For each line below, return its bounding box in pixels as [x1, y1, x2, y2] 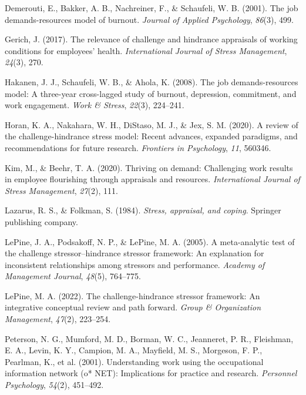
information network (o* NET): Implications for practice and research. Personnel [5, 367, 297, 379]
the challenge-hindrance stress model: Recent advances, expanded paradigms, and [5, 130, 298, 142]
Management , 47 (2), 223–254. [5, 313, 111, 325]
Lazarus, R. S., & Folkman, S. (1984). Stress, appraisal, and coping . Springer [5, 204, 281, 216]
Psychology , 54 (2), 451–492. [5, 379, 104, 391]
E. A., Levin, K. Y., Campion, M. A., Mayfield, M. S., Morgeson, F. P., [5, 344, 263, 356]
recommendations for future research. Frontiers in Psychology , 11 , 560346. [5, 141, 271, 153]
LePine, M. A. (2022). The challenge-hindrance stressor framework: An [5, 289, 260, 302]
